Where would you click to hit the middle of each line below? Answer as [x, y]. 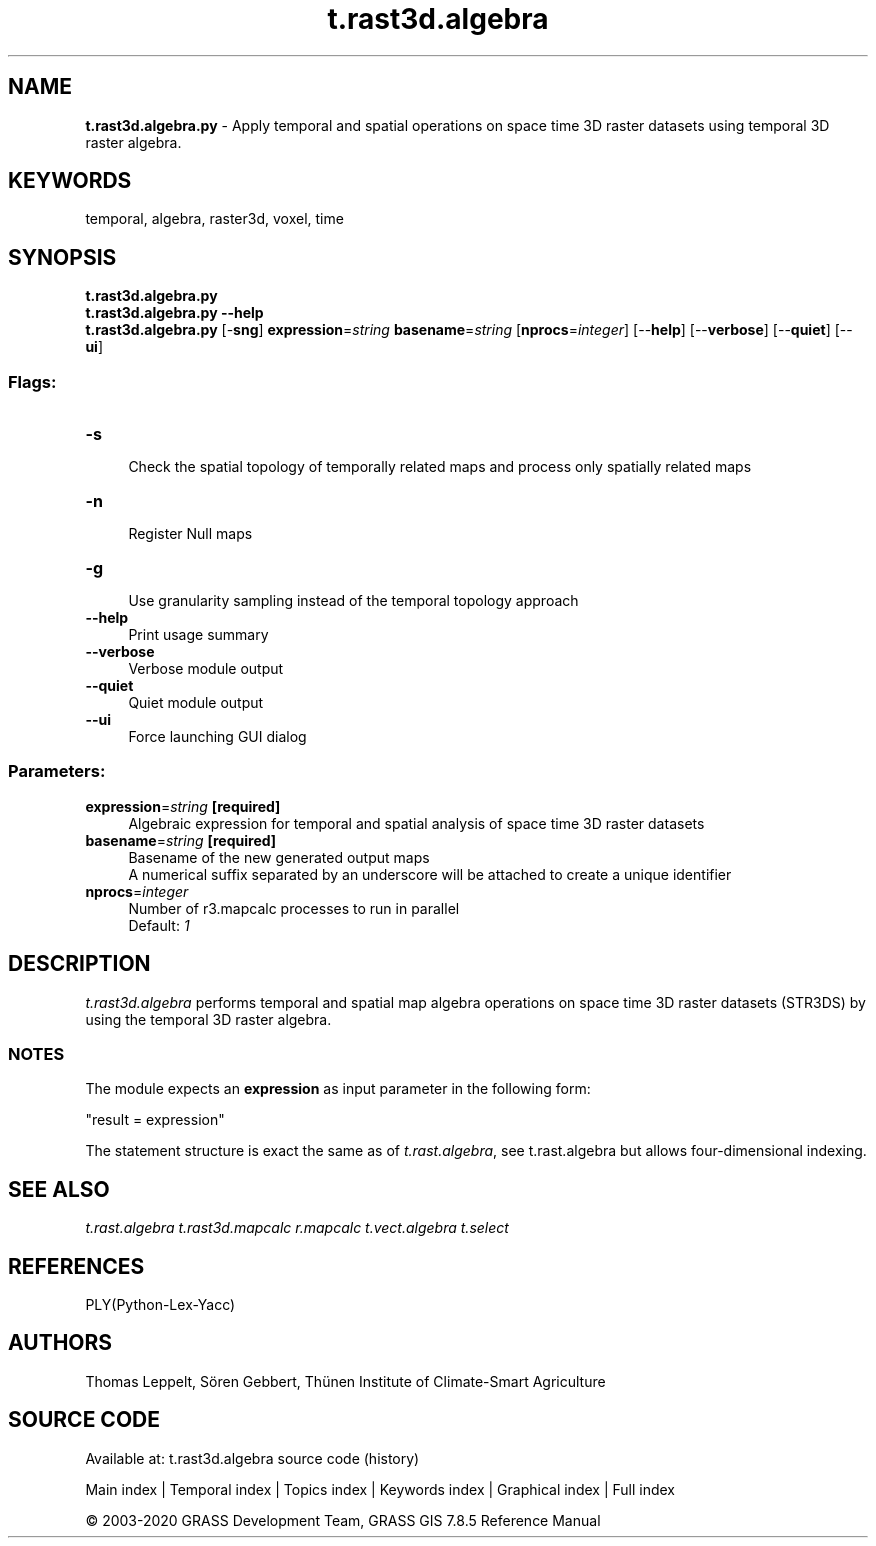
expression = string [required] [183, 806]
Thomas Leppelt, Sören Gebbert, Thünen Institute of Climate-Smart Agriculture [345, 1381]
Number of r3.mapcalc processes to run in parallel [294, 908]
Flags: [32, 381]
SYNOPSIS [62, 257]
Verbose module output [206, 669]
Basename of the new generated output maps [279, 857]
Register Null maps [190, 534]
